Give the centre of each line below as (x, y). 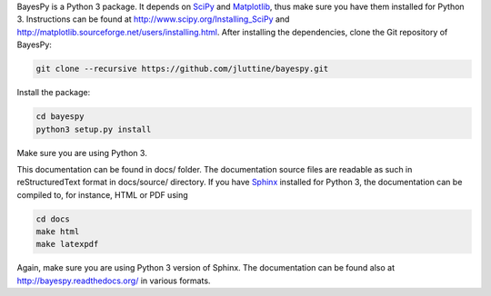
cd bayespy (60, 117)
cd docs (53, 219)
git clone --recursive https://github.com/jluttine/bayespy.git (182, 69)
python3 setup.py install (94, 129)
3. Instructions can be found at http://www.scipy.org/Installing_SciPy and (153, 19)
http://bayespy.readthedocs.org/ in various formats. (114, 281)
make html (58, 232)
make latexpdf (67, 244)
